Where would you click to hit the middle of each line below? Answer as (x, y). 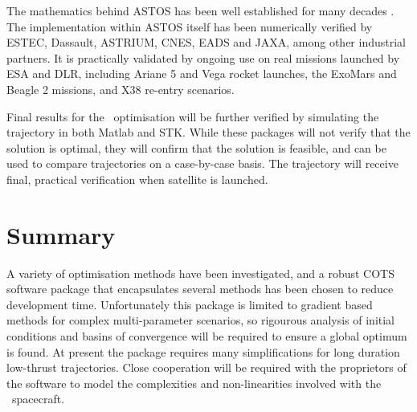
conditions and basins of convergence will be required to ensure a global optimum (207, 336)
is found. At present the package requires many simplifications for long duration (203, 351)
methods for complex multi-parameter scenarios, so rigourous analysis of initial (200, 320)
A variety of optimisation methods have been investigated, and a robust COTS (200, 273)
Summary (61, 234)
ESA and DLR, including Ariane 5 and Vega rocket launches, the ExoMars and (202, 73)
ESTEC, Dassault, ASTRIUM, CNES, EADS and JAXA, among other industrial (206, 42)
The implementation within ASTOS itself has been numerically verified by (190, 26)
